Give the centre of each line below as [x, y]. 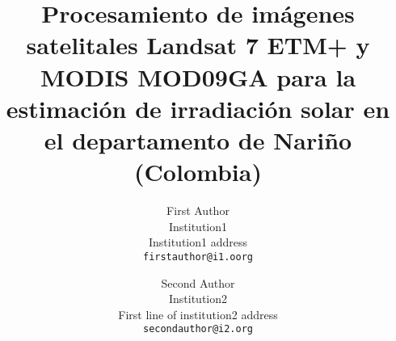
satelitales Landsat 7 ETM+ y [198, 45]
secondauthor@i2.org [198, 329]
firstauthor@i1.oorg [198, 257]
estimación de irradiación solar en [198, 108]
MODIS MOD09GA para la [198, 76]
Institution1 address [198, 242]
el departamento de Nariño [198, 139]
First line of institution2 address [198, 314]
